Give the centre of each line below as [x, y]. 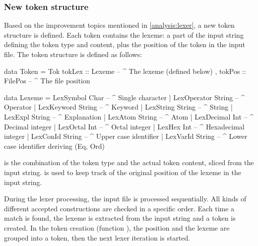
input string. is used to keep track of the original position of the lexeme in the [123, 172]
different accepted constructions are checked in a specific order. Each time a [119, 208]
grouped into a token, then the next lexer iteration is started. [97, 237]
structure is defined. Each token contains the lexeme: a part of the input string [124, 34]
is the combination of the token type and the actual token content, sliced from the [129, 162]
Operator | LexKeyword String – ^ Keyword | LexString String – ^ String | [118, 107]
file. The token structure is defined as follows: [73, 54]
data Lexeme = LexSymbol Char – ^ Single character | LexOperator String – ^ [125, 97]
